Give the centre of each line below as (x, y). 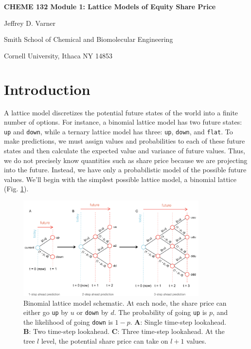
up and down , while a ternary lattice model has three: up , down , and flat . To (118, 131)
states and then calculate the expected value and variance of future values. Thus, (125, 150)
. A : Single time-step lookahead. (178, 321)
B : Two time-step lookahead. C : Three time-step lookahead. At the (124, 331)
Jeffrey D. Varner (30, 23)
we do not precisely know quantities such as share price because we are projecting (126, 160)
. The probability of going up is (161, 312)
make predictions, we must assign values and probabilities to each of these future (125, 141)
